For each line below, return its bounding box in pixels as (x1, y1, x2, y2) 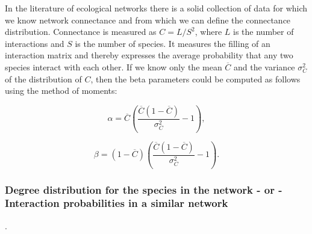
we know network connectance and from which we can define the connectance (5, 13, 291, 26)
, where (195, 25, 222, 38)
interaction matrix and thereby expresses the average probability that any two (5, 49, 293, 61)
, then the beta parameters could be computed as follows (90, 72, 301, 85)
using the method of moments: (5, 84, 117, 97)
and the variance (234, 60, 295, 73)
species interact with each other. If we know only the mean (5, 60, 222, 73)
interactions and (5, 37, 64, 49)
